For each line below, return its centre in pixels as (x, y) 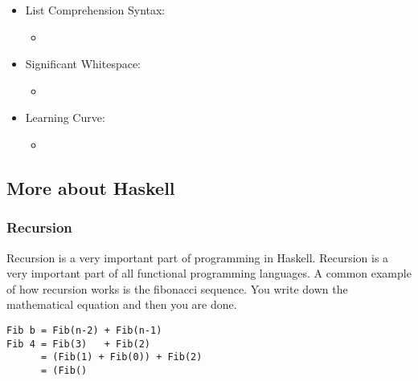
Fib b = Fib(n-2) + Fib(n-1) (84, 330)
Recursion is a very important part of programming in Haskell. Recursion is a (198, 257)
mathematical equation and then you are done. (122, 304)
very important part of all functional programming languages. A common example (209, 273)
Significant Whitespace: (83, 64)
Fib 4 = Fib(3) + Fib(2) (78, 344)
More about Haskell (91, 187)
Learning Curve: (65, 118)
